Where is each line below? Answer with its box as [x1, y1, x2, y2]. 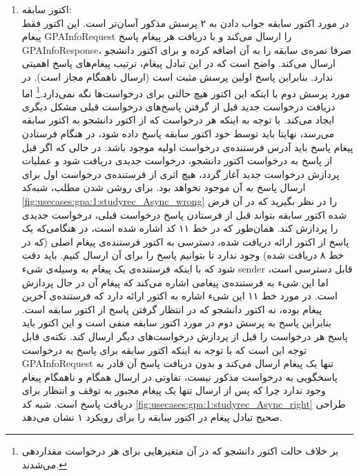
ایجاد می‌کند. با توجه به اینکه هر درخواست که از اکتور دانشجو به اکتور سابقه [21, 112, 335, 127]
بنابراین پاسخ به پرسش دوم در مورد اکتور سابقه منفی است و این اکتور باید [21, 315, 331, 330]
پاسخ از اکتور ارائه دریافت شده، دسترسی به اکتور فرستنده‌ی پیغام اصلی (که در [21, 234, 349, 248]
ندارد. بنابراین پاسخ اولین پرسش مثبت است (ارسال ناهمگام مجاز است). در [21, 69, 333, 83]
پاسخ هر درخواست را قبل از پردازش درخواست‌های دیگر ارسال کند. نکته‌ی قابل [21, 328, 348, 343]
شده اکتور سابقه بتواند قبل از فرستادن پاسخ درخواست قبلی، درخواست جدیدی [21, 207, 347, 221]
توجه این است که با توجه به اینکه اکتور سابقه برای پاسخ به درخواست [21, 342, 307, 357]
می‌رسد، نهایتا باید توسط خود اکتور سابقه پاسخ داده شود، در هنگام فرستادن [21, 126, 334, 140]
